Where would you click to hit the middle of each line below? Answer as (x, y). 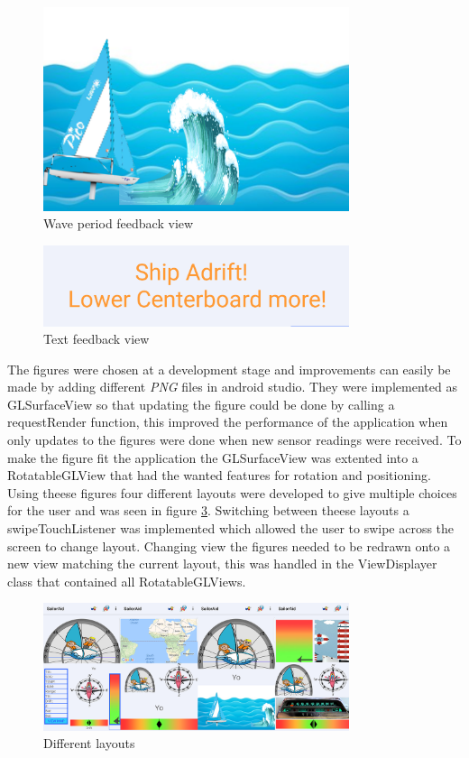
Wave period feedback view (119, 223)
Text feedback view (97, 339)
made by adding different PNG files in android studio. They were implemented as (232, 387)
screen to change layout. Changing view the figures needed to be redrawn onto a (229, 545)
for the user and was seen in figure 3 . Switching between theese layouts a (208, 510)
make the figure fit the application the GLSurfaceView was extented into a (213, 457)
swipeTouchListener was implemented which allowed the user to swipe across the (231, 528)
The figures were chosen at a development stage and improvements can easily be (229, 369)
